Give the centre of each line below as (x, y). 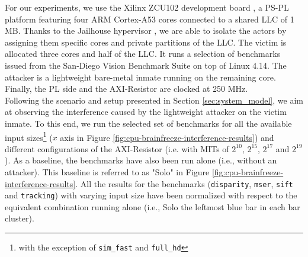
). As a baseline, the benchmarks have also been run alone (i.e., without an (141, 160)
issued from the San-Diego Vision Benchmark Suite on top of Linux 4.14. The (146, 65)
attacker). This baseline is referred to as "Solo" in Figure (107, 171)
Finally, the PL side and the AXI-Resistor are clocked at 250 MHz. (126, 89)
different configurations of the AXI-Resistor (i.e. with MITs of (117, 148)
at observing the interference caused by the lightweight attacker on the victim (146, 112)
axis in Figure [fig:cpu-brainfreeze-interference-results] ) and (167, 137)
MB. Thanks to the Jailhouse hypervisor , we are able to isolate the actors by (146, 30)
